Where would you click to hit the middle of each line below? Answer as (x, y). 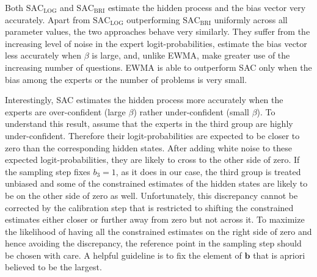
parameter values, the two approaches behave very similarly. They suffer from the (158, 31)
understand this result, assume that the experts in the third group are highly (149, 124)
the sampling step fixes (48, 171)
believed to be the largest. (53, 267)
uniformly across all (251, 19)
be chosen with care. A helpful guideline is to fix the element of (123, 255)
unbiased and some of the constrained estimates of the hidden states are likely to (156, 183)
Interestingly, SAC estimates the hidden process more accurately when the (144, 100)
